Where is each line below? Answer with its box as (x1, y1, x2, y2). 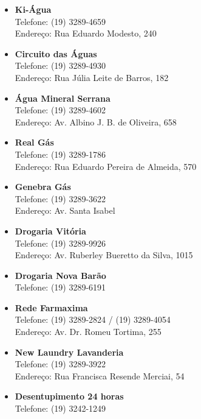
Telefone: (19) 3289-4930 (15, 59, 106, 72)
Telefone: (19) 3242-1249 (15, 402, 106, 415)
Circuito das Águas (15, 47, 97, 60)
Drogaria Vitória (15, 224, 86, 237)
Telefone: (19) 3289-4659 (15, 15, 106, 27)
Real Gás (15, 136, 54, 149)
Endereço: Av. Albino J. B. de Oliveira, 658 (15, 115, 177, 128)
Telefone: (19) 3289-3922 (15, 357, 106, 370)
